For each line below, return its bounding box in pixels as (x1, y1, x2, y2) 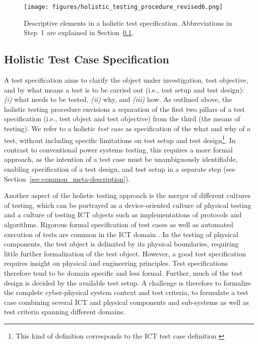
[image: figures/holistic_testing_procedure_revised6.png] (24, 3, 223, 10)
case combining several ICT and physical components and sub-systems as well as (4, 296, 249, 307)
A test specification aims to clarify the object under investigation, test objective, (4, 75, 249, 85)
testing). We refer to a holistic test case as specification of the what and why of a (4, 123, 251, 134)
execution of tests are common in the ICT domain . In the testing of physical (4, 229, 239, 239)
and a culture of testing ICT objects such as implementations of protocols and (4, 209, 242, 220)
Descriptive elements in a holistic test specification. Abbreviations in (24, 17, 232, 28)
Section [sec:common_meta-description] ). (4, 173, 130, 184)
